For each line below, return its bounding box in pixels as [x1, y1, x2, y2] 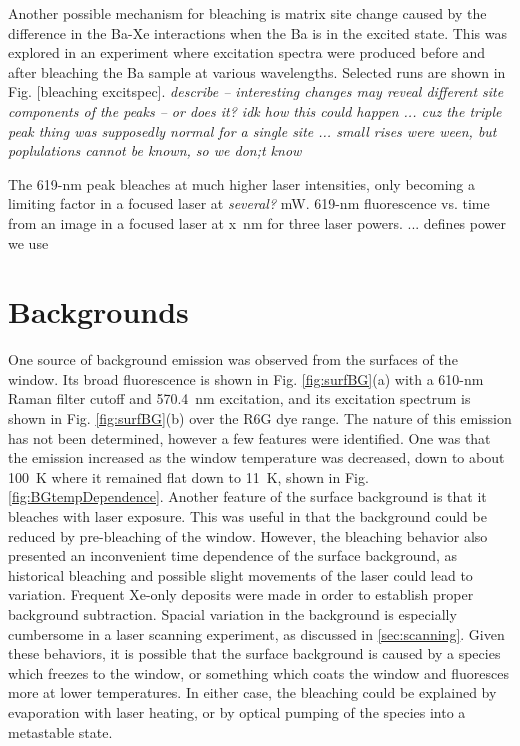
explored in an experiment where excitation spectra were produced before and [8, 42, 486, 63]
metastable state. [8, 721, 113, 742]
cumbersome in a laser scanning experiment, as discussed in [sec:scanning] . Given [8, 623, 505, 644]
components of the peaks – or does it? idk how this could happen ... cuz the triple [8, 100, 502, 121]
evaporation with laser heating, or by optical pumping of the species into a [8, 701, 466, 722]
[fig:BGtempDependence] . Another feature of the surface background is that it [8, 486, 487, 507]
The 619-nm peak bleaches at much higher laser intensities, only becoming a [8, 173, 476, 194]
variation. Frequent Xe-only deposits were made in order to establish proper [8, 584, 474, 605]
